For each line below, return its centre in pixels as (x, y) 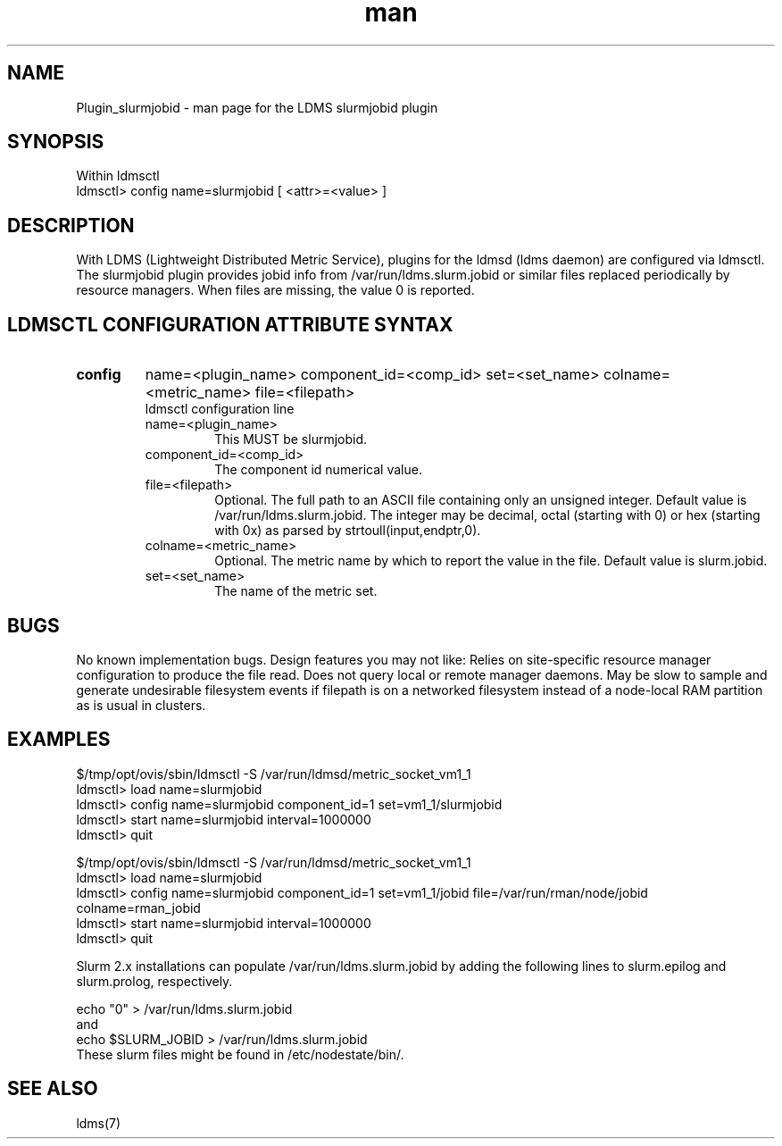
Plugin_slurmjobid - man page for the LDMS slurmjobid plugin (257, 107)
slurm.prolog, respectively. (154, 981)
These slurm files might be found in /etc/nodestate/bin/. (240, 1054)
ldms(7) (99, 1123)
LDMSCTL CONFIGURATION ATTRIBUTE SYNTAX (230, 324)
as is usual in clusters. (141, 705)
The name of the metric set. (296, 591)
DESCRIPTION (71, 225)
